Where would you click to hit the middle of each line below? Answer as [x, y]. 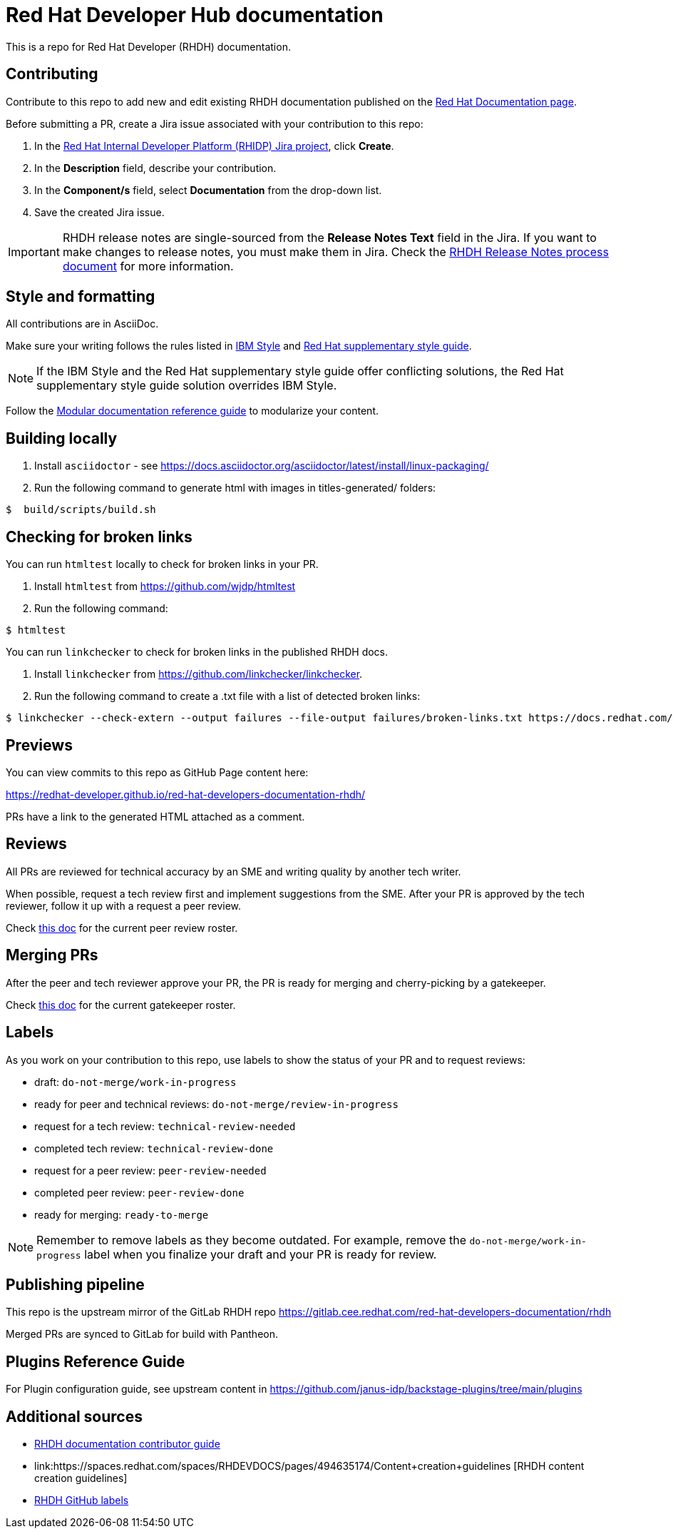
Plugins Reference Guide [96, 1361]
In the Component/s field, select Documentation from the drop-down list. [208, 190]
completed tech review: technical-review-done [154, 1148]
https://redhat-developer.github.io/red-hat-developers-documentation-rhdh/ [186, 794]
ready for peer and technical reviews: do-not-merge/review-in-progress [216, 1104]
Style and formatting [81, 297]
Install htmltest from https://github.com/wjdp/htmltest [165, 586]
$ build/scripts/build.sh [81, 510]
